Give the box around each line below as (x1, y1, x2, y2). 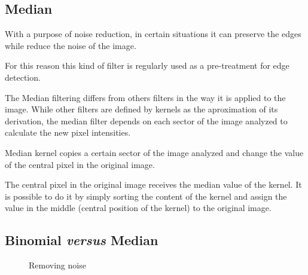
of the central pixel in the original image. (5, 158, 155, 170)
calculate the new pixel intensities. (5, 126, 131, 139)
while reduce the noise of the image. (5, 39, 136, 51)
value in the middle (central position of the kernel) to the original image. (5, 201, 272, 214)
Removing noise (29, 259, 86, 271)
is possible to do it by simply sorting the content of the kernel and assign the (5, 190, 287, 202)
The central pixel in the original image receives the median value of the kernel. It (5, 178, 302, 191)
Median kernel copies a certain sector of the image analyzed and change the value (5, 146, 304, 158)
